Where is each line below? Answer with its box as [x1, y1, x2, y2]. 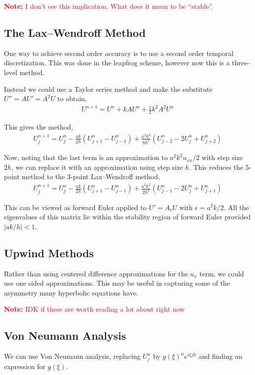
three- [232, 57, 250, 68]
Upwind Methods [4, 245, 94, 260]
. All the [224, 202, 249, 212]
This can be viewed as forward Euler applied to [4, 202, 147, 212]
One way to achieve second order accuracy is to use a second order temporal [4, 48, 234, 58]
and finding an [198, 351, 242, 361]
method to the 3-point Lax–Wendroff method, [22, 171, 160, 182]
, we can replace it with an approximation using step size [11, 161, 183, 172]
